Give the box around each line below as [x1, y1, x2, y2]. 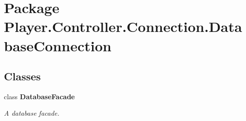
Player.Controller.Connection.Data [4, 16, 242, 36]
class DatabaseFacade [4, 91, 75, 101]
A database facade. [4, 107, 59, 118]
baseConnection [4, 35, 112, 55]
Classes [4, 69, 41, 84]
